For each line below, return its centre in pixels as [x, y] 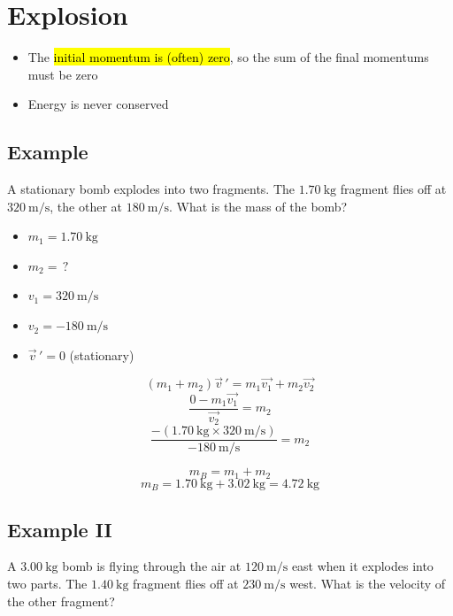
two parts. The [47, 584]
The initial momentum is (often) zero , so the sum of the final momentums [228, 57]
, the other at [86, 206]
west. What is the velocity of [368, 584]
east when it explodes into [362, 566]
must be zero [63, 74]
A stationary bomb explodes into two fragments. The [151, 189]
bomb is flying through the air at [152, 566]
